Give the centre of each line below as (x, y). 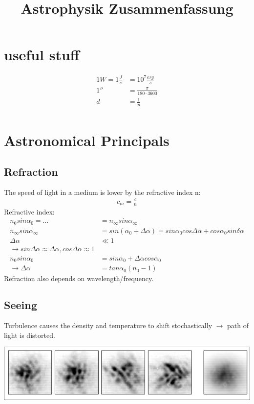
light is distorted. (30, 335)
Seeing (21, 305)
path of (238, 325)
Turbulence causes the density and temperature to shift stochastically (108, 325)
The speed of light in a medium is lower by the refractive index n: (102, 192)
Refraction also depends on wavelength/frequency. (79, 278)
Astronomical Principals (87, 140)
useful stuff (42, 55)
